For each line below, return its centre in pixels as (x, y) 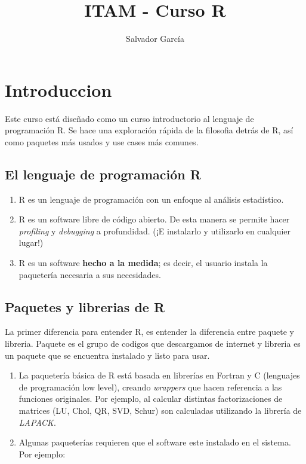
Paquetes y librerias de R (85, 306)
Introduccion (58, 89)
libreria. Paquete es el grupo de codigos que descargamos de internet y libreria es (153, 343)
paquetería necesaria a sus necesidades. (90, 274)
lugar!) (31, 242)
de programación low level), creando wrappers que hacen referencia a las (150, 387)
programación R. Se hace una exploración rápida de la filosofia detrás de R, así (149, 130)
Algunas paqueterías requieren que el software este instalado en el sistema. (155, 442)
